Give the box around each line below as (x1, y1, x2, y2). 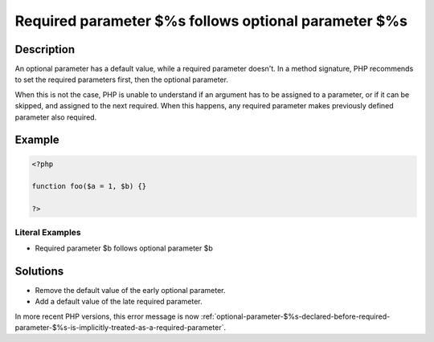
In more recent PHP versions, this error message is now (14, 311, 200, 321)
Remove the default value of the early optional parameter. (35, 285, 226, 295)
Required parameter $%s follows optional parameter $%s (14, 12, 407, 30)
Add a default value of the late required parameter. (35, 297, 203, 307)
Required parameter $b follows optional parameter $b (35, 243, 213, 253)
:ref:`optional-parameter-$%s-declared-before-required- (201, 311, 391, 321)
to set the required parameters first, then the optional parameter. (14, 75, 229, 84)
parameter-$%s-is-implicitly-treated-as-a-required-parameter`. (14, 323, 227, 332)
